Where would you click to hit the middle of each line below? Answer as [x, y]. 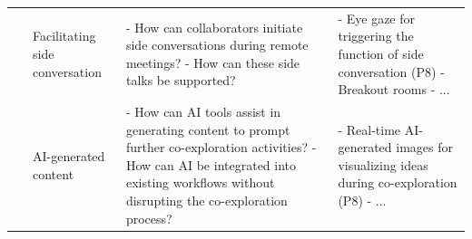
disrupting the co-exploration [206, 200]
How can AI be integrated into [211, 164]
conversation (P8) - [391, 71]
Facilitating [64, 36]
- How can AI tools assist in [203, 111]
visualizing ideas [383, 164]
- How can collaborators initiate [214, 27]
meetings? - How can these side [213, 62]
